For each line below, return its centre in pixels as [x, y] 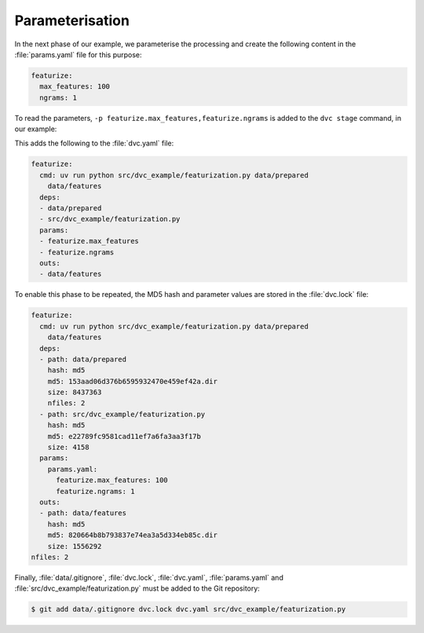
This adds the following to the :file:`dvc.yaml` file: [94, 143]
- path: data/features [83, 513]
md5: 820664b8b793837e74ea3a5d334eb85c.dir [132, 535]
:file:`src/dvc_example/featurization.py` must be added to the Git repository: [137, 588]
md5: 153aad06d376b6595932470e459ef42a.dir [132, 381]
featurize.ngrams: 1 [95, 491]
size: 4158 [68, 447]
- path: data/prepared [83, 359]
